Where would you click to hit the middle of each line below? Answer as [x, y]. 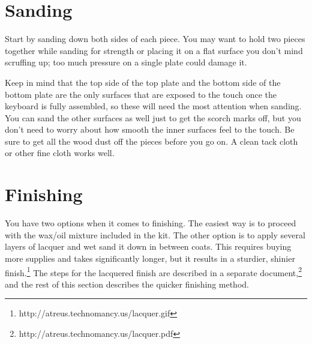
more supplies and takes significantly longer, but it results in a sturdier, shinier [150, 258]
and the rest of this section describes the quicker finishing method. [127, 284]
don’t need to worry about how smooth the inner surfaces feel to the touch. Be [150, 129]
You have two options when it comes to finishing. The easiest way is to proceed [151, 223]
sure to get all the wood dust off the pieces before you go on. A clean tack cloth [151, 141]
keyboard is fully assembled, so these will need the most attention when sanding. [153, 106]
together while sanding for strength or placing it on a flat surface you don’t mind [154, 50]
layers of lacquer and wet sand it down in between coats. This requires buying [148, 246]
